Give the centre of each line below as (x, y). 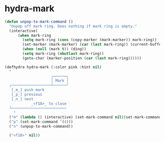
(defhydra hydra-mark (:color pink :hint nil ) (53, 67)
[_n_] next (22, 99)
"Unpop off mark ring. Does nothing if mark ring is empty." (73, 26)
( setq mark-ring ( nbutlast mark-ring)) (63, 54)
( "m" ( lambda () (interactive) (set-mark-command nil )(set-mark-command (85, 117)
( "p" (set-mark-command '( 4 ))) (41, 122)
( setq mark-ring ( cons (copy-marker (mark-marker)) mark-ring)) (90, 40)
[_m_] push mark (28, 90)
